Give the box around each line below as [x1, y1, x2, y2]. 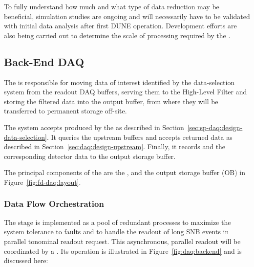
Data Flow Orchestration [4, 198, 104, 210]
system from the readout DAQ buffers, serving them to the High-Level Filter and [4, 87, 247, 97]
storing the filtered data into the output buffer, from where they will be [4, 96, 218, 106]
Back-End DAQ [4, 54, 85, 69]
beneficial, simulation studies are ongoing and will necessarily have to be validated [4, 11, 250, 21]
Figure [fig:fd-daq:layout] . [4, 177, 81, 187]
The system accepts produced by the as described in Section [4, 122, 184, 132]
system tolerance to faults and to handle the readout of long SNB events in [4, 226, 229, 237]
